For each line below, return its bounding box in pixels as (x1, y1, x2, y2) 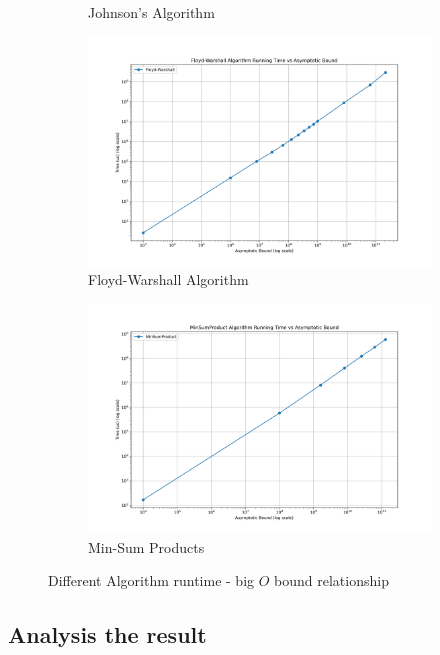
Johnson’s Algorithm (88, 2, 215, 22)
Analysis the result (8, 619, 207, 650)
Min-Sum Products (88, 536, 205, 557)
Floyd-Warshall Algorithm (88, 269, 249, 290)
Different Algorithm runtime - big (48, 570, 255, 591)
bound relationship (274, 570, 389, 591)
